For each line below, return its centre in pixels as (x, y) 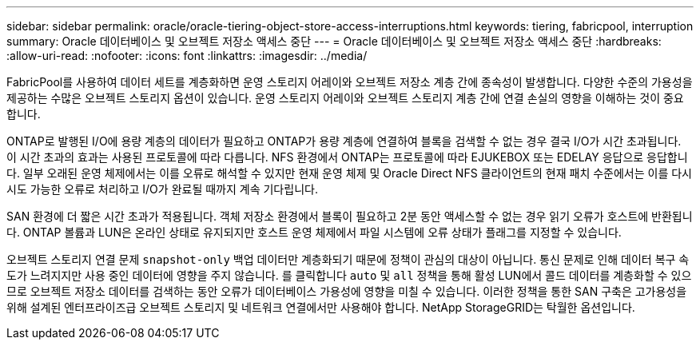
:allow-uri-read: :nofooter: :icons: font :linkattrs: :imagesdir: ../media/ (187, 56)
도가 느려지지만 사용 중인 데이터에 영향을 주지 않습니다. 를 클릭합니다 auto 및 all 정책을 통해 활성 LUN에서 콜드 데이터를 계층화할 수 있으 (349, 275)
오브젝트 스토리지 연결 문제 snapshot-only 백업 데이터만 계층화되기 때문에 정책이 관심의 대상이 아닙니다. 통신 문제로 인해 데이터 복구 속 (348, 259)
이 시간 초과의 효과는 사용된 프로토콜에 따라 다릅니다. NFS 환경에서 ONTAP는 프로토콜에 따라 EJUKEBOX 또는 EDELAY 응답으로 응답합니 (347, 157)
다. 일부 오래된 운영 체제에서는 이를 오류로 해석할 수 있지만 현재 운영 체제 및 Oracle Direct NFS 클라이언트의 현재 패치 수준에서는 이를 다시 (349, 173)
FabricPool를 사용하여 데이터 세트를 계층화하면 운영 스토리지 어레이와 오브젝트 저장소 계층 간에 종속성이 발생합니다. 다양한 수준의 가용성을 (350, 82)
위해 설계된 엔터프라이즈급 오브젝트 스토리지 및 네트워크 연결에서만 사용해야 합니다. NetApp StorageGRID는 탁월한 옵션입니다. (321, 307)
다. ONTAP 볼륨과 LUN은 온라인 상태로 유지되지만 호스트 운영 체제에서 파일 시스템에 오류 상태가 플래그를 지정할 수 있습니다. (314, 232)
